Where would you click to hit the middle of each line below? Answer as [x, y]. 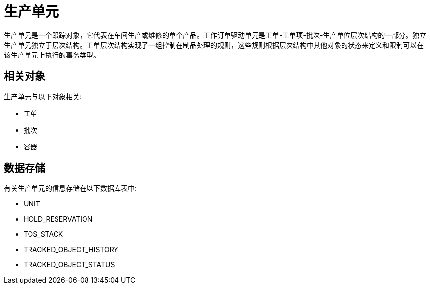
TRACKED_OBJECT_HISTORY [71, 250]
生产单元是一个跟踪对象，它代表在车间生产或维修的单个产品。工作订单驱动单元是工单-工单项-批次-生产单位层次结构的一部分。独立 [215, 35]
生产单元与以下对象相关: [43, 96]
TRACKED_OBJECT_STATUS [69, 265]
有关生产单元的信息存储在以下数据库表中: [71, 188]
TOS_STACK [43, 234]
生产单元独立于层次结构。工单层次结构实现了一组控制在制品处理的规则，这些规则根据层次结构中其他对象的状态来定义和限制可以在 [214, 45]
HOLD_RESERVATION [58, 219]
